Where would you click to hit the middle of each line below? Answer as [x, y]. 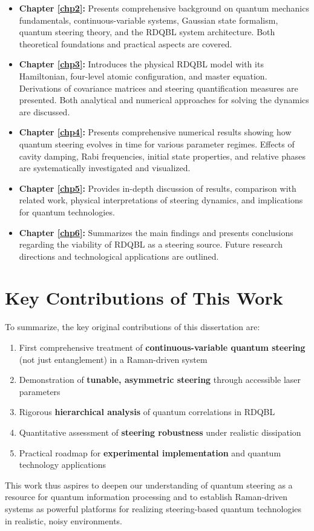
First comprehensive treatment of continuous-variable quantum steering [162, 347]
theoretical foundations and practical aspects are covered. [126, 43]
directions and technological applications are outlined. [119, 256]
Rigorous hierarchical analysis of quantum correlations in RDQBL [147, 412]
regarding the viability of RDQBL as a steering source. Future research [151, 244]
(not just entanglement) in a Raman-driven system [113, 359]
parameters [40, 391]
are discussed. [44, 111]
